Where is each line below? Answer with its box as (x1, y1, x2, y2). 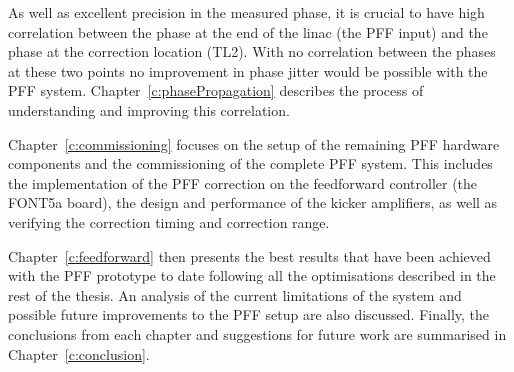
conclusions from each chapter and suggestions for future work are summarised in (8, 323, 507, 344)
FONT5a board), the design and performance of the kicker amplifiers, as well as (8, 192, 498, 213)
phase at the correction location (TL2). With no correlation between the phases (8, 41, 496, 62)
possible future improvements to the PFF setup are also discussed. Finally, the (8, 304, 490, 325)
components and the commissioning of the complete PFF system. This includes (8, 153, 493, 174)
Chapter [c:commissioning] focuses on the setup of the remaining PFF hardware (8, 133, 500, 154)
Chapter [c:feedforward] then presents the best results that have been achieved (8, 245, 491, 266)
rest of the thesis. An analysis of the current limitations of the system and (8, 284, 462, 305)
